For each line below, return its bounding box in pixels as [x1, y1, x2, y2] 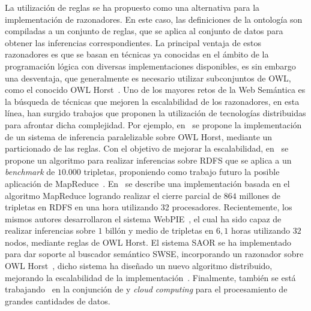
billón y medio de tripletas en [105, 224, 214, 237]
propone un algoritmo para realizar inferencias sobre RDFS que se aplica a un [5, 153, 292, 166]
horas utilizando [231, 224, 291, 237]
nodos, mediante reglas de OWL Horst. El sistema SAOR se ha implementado [5, 235, 292, 248]
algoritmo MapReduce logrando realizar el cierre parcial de [5, 189, 222, 201]
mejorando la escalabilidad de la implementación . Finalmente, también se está [5, 271, 296, 283]
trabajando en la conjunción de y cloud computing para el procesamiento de [5, 283, 288, 295]
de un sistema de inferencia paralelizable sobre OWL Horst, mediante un [5, 130, 273, 143]
